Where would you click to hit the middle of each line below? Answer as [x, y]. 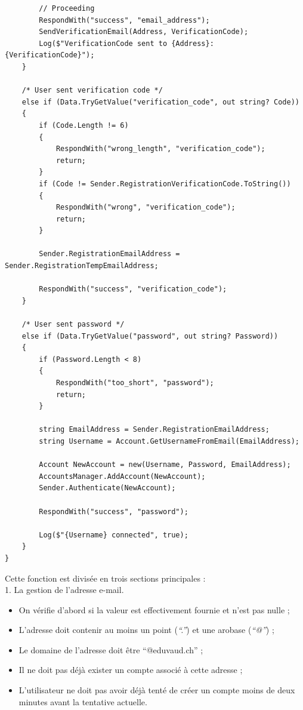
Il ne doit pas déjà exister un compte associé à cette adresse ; [131, 670]
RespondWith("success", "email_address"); [124, 20]
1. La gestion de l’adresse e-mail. [64, 590]
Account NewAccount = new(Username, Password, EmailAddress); [165, 465]
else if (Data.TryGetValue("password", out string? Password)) [150, 336]
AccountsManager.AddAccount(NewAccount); [122, 476]
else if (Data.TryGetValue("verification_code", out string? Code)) [160, 102]
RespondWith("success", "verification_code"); [133, 289]
